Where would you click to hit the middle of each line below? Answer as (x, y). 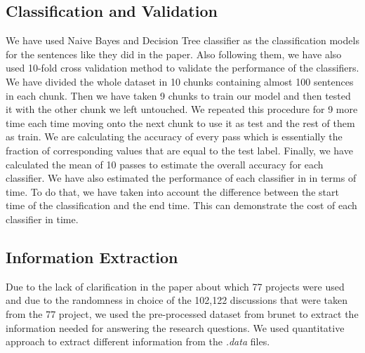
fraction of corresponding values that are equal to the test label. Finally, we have (179, 150)
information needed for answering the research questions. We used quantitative (175, 327)
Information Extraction (92, 257)
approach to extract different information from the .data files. (138, 341)
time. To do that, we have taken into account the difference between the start (172, 191)
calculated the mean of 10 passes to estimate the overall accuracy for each (165, 164)
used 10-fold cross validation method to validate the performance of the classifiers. (182, 68)
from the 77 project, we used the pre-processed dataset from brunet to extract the (182, 313)
